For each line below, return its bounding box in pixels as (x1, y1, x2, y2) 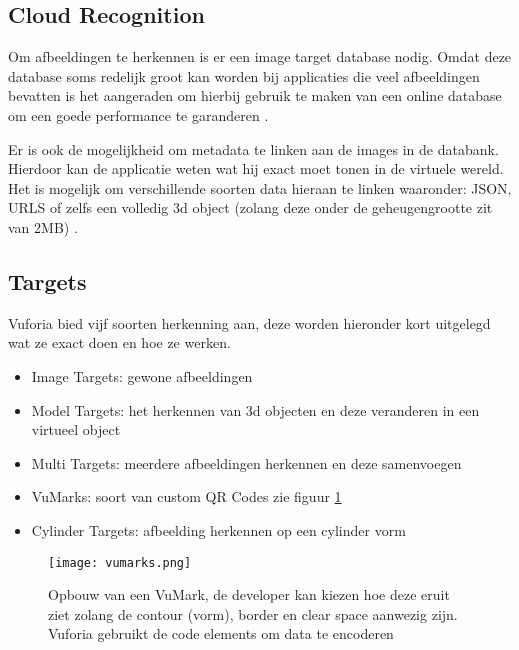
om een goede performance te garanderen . (8, 104, 269, 125)
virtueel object (31, 419, 121, 440)
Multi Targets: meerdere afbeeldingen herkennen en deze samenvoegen (31, 452, 462, 473)
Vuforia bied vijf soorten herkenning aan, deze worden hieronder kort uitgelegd (8, 312, 491, 333)
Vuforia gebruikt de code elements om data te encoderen (48, 623, 394, 644)
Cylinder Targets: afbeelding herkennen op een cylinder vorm (31, 519, 406, 540)
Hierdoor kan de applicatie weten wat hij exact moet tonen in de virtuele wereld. (8, 158, 504, 179)
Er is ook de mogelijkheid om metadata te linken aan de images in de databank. (8, 138, 499, 159)
